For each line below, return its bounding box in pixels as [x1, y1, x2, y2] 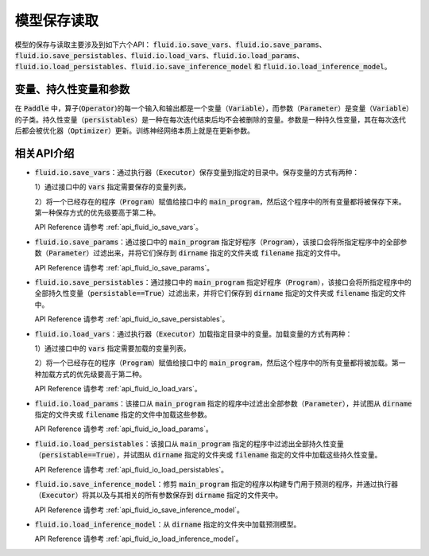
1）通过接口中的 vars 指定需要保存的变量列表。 [34, 182, 191, 192]
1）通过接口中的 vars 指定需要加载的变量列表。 [34, 344, 191, 353]
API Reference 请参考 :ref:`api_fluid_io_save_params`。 [34, 262, 214, 272]
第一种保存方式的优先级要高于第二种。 [34, 208, 160, 218]
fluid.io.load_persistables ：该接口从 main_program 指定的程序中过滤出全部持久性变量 [34, 438, 345, 449]
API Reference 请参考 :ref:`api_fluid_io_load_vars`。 [34, 384, 202, 394]
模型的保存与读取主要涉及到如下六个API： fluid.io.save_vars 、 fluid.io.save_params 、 [14, 40, 327, 49]
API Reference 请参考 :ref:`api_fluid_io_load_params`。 [34, 424, 214, 434]
